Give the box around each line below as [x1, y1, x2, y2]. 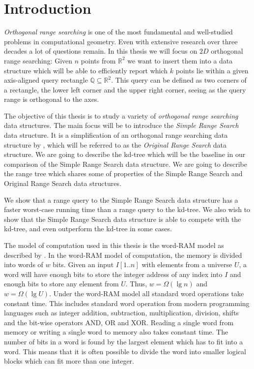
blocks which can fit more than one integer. [4, 356, 134, 366]
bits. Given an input [53, 259, 114, 270]
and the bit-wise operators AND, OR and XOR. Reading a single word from [4, 317, 234, 327]
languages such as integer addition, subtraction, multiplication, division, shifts [4, 307, 239, 318]
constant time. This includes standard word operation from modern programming [4, 298, 250, 308]
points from [81, 55, 116, 65]
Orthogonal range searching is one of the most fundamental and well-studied [4, 27, 233, 37]
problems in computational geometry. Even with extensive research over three [4, 36, 238, 46]
